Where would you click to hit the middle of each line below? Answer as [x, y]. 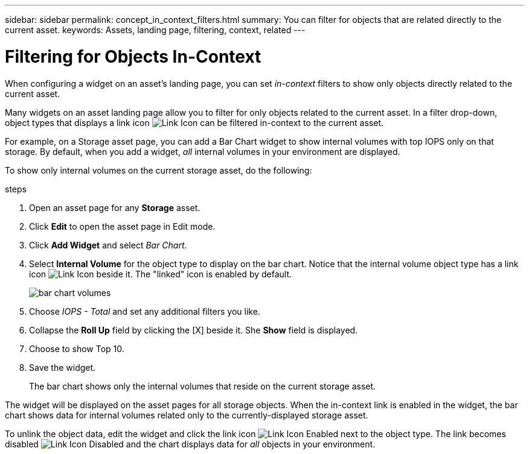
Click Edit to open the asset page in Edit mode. [122, 226]
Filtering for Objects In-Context [133, 56]
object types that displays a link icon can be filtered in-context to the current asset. [194, 122]
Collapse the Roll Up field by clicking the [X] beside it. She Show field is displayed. [194, 330]
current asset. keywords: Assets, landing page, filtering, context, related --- [155, 30]
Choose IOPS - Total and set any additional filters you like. [145, 311]
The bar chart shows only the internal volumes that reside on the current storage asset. [203, 386]
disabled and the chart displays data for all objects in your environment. [190, 444]
